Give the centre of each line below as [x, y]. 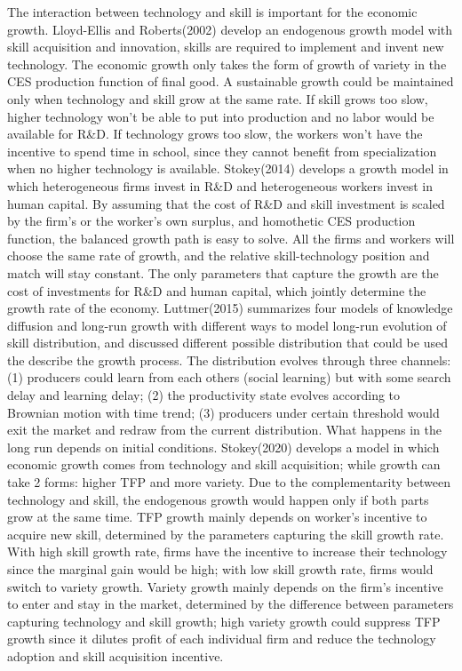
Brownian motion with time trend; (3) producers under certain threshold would [223, 412]
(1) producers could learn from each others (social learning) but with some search [229, 377]
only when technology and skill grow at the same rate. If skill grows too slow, [218, 98]
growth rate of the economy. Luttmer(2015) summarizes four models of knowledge [230, 308]
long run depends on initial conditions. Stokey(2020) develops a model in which [223, 447]
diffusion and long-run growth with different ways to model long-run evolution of [227, 325]
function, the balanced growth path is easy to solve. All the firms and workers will [231, 238]
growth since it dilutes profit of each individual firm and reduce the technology [222, 639]
